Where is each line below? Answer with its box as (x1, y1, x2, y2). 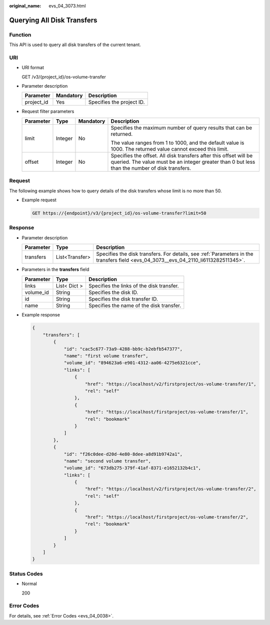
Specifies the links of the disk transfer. (88, 282, 179, 289)
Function (9, 31, 31, 38)
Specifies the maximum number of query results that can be (110, 124, 252, 131)
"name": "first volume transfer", (63, 353, 148, 359)
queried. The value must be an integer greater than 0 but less (110, 158, 255, 165)
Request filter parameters (21, 108, 74, 115)
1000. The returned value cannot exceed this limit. (110, 145, 229, 152)
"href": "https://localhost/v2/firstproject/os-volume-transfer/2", (85, 486, 257, 492)
